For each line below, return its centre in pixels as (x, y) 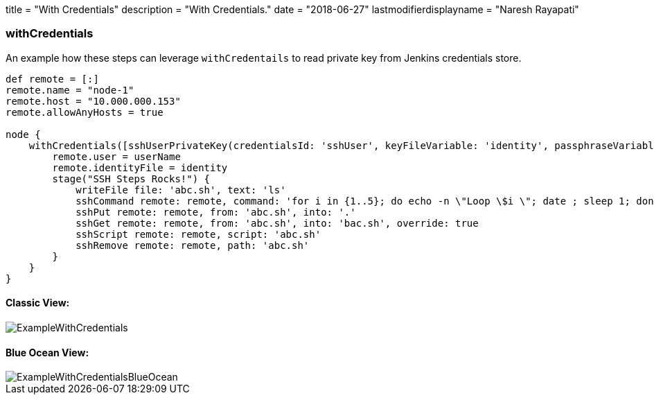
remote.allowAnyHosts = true (85, 112)
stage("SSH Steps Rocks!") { (131, 179)
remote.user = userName (116, 156)
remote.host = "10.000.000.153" (93, 101)
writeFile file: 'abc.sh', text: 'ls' (181, 190)
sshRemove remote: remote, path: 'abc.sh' (193, 245)
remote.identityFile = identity (140, 167)
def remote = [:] (52, 79)
